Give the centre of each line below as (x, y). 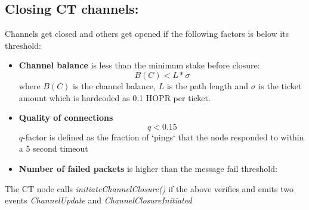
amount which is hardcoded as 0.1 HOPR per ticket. (115, 97)
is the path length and (208, 85)
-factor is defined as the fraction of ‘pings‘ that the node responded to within (163, 137)
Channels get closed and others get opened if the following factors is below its (147, 34)
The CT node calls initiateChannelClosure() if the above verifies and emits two (149, 188)
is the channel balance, (114, 85)
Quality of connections (66, 117)
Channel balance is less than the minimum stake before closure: (139, 65)
